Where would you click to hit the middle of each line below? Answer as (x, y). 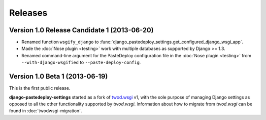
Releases (28, 13)
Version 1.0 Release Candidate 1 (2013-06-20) (81, 30)
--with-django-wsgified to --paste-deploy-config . (81, 62)
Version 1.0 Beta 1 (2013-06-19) (58, 77)
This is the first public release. (40, 88)
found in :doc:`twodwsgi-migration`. (46, 111)
